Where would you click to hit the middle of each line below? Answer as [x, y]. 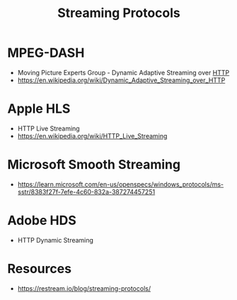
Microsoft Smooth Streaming [94, 165]
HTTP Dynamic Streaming [56, 240]
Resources [40, 268]
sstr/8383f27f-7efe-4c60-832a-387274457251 [86, 191]
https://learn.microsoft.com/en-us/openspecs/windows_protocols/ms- [121, 184]
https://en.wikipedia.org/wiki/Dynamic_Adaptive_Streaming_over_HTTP [121, 80]
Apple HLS [39, 109]
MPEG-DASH [46, 53]
